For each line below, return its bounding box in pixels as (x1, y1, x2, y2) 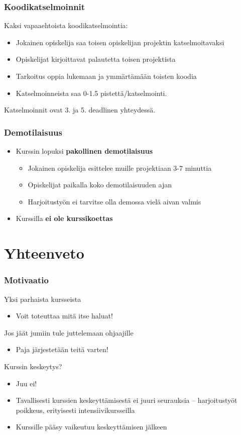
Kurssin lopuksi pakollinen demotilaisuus (16, 146, 153, 156)
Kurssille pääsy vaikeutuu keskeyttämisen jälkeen (16, 421, 167, 432)
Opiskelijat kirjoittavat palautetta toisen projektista (16, 54, 176, 64)
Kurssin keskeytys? (4, 361, 62, 371)
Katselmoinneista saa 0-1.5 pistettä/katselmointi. (16, 87, 167, 98)
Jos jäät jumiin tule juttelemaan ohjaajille (4, 327, 134, 338)
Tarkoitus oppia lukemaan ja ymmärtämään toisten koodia (16, 71, 197, 81)
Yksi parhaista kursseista (4, 293, 81, 304)
